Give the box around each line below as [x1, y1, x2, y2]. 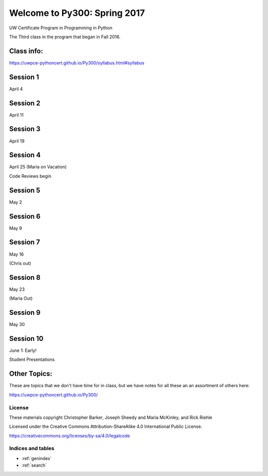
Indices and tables [9, 445, 55, 452]
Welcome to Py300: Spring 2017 [9, 7, 145, 18]
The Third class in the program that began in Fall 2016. [9, 34, 121, 40]
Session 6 [9, 212, 41, 220]
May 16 [9, 251, 24, 257]
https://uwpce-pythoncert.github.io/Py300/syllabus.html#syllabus [9, 60, 145, 66]
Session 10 [9, 334, 44, 342]
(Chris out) [9, 260, 32, 266]
